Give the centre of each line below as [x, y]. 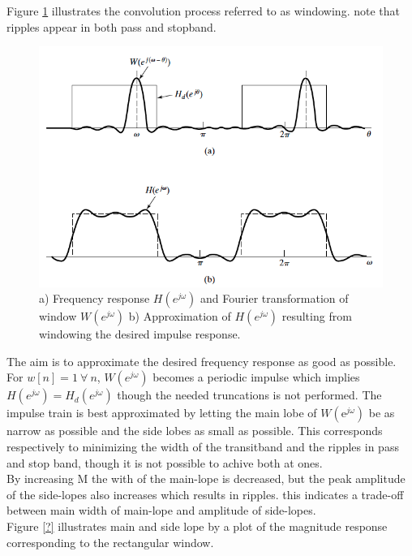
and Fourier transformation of [275, 298]
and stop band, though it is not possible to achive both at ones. [165, 462]
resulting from [317, 316]
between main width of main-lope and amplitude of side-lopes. [161, 510]
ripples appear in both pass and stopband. [112, 26]
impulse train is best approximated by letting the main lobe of [162, 413]
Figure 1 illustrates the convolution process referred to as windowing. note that [203, 11]
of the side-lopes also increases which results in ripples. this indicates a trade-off [205, 494]
